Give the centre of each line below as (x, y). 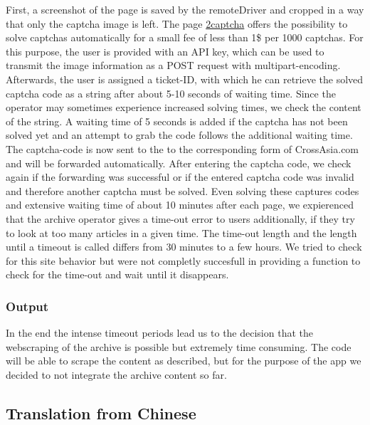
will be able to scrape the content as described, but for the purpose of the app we (184, 361)
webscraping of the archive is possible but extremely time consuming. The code (179, 346)
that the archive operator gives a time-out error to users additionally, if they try (180, 218)
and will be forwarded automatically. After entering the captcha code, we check (179, 163)
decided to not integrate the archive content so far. (116, 374)
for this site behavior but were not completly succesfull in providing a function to (183, 260)
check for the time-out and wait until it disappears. (117, 274)
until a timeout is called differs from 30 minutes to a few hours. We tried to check (184, 247)
